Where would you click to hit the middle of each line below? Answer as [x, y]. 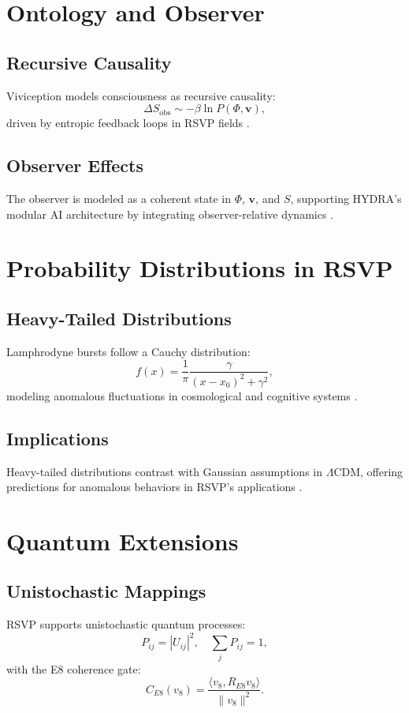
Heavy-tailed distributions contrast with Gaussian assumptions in [164, 471]
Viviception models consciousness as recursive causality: [141, 95]
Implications [58, 438]
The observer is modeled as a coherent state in [119, 198]
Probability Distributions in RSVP [200, 268]
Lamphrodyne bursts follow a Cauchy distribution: [128, 351]
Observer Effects [75, 165]
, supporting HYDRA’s [346, 198]
